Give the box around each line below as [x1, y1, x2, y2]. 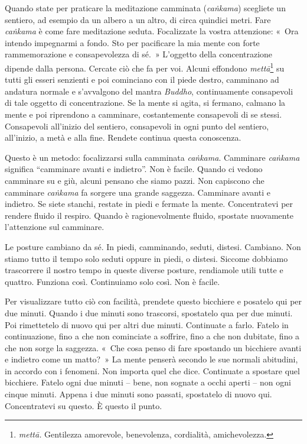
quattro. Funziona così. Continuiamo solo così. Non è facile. [5, 275, 220, 287]
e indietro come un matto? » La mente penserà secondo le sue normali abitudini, [5, 353, 298, 365]
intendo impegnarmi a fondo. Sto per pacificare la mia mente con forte [5, 36, 260, 48]
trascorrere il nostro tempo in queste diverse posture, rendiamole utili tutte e [5, 264, 283, 276]
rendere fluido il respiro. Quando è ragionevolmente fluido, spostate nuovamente [5, 209, 293, 221]
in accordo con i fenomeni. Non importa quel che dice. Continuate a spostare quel [5, 364, 300, 377]
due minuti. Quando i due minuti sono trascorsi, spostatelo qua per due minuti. [5, 306, 293, 319]
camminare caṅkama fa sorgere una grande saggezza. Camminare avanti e [5, 186, 270, 198]
